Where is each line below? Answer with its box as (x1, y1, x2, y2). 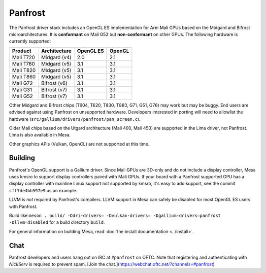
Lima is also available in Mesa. (9, 132, 71, 138)
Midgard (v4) (41, 54, 72, 61)
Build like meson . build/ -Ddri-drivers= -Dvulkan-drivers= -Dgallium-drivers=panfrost (9, 212, 221, 218)
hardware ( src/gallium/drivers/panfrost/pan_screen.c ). (9, 116, 141, 122)
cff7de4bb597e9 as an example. (9, 187, 77, 193)
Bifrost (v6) (41, 79, 67, 86)
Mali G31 (12, 86, 32, 93)
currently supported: (9, 38, 51, 44)
